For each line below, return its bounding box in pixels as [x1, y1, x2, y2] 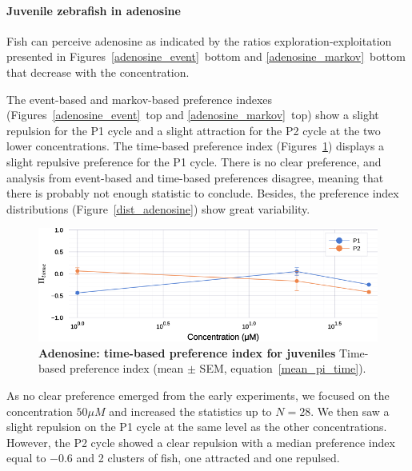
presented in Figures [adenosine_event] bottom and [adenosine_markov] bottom [6, 48, 406, 65]
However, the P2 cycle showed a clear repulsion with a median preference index [6, 433, 395, 450]
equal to [6, 449, 46, 466]
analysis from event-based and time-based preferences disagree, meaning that [6, 169, 384, 186]
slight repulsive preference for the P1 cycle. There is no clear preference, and [6, 153, 382, 170]
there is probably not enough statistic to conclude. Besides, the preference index [6, 185, 399, 202]
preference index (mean [69, 360, 184, 377]
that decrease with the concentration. [6, 63, 190, 80]
